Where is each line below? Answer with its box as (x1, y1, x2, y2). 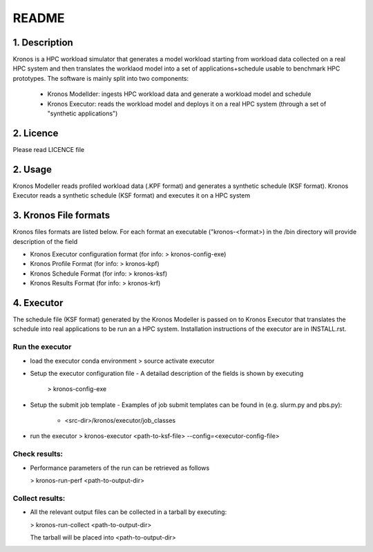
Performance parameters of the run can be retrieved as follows (30, 464, 210, 472)
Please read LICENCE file (12, 145, 85, 153)
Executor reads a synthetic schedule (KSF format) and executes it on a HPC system (12, 191, 251, 200)
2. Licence (12, 127, 59, 139)
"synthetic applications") (47, 109, 118, 117)
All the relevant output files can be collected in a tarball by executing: (30, 508, 227, 516)
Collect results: (12, 493, 66, 503)
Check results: (12, 449, 64, 459)
